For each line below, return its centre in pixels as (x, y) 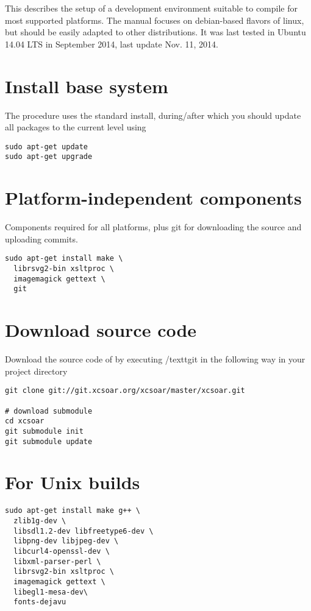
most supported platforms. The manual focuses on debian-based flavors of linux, (155, 20)
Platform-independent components (153, 198)
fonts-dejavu (40, 602)
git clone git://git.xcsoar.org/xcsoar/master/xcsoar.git (125, 391)
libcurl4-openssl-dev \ (62, 551)
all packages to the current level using (76, 127)
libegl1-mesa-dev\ (51, 592)
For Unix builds (73, 482)
